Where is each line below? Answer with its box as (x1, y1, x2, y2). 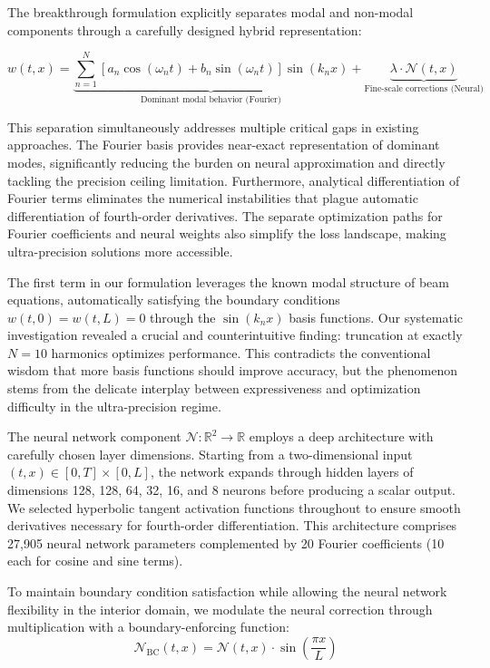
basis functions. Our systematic (289, 307, 463, 326)
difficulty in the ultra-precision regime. (7, 396, 221, 415)
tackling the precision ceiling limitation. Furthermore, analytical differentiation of (7, 170, 460, 189)
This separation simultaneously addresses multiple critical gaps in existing (7, 117, 419, 136)
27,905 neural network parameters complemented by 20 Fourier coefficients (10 (7, 533, 445, 552)
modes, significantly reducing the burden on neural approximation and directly (7, 152, 446, 171)
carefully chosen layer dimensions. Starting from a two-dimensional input (7, 444, 413, 463)
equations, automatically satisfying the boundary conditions (7, 290, 340, 309)
